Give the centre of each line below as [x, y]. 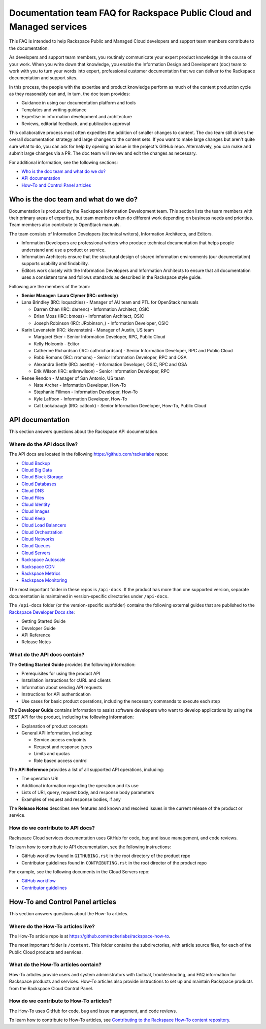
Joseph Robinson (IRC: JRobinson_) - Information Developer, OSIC [101, 323]
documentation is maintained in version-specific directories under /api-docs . [89, 597]
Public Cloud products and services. [46, 952]
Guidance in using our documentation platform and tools [79, 103]
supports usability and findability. [55, 264]
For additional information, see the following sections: [64, 162]
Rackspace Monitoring [44, 580]
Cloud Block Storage [42, 477]
